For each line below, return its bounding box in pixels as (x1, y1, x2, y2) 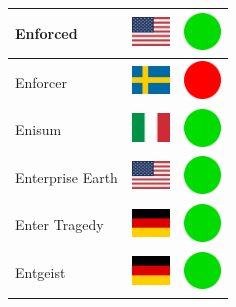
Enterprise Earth (15, 166, 118, 187)
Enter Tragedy (15, 214, 104, 235)
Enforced (15, 22, 78, 43)
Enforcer (15, 71, 68, 92)
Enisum (15, 119, 62, 140)
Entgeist (15, 262, 66, 283)
